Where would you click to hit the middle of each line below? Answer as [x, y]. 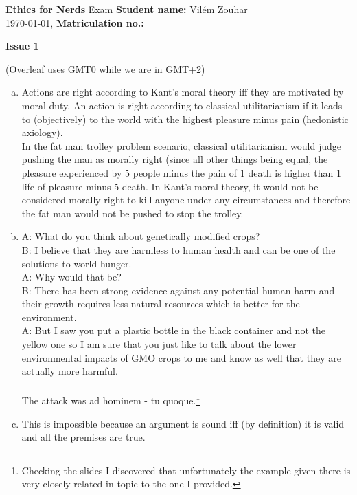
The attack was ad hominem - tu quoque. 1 [111, 399]
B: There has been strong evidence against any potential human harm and [178, 290]
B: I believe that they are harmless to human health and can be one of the [178, 249]
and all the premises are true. [83, 437]
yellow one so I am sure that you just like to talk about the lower [159, 344]
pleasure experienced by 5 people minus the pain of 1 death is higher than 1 [181, 172]
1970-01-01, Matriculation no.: [75, 22]
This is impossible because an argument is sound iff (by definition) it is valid [183, 423]
